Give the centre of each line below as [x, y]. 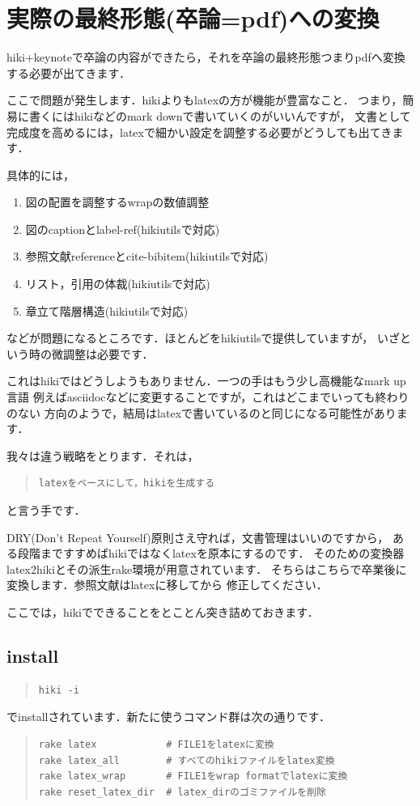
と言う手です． [46, 510]
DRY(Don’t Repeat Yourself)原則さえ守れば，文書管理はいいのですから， [198, 537]
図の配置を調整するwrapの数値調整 [117, 202]
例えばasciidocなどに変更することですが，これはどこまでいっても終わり [221, 397]
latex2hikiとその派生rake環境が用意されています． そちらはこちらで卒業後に [207, 568]
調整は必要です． [108, 353]
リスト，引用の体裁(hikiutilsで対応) [118, 284]
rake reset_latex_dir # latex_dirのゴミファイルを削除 [182, 792]
